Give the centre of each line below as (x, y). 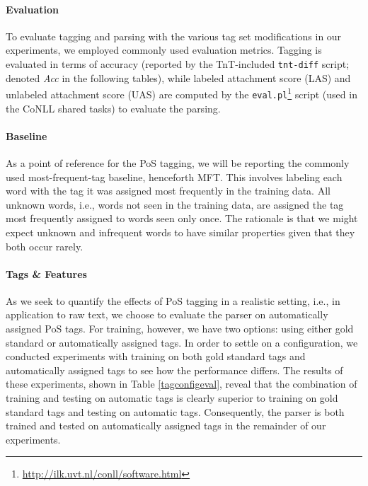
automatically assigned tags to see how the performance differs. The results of (174, 370)
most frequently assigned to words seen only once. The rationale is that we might (182, 218)
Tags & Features (46, 273)
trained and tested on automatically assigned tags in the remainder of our (166, 426)
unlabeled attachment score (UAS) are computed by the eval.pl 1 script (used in (182, 93)
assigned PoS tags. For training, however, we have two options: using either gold (180, 329)
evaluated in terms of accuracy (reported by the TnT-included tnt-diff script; (178, 63)
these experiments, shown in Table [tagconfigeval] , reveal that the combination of (182, 384)
